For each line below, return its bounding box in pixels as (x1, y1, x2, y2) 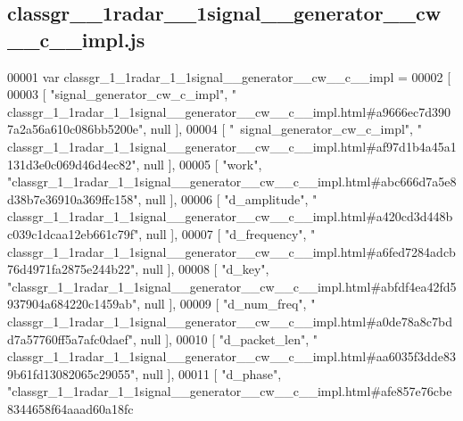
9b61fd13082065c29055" (7, 364, 136, 383)
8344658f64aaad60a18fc (7, 399, 134, 417)
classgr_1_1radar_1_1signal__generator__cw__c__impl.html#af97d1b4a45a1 (7, 136, 457, 155)
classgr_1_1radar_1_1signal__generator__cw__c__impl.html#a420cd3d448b (7, 207, 453, 226)
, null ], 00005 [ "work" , (136, 154, 262, 173)
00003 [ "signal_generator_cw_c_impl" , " (7, 85, 236, 103)
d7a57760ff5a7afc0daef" (7, 329, 133, 348)
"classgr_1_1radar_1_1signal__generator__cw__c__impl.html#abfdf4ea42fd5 (7, 277, 457, 295)
